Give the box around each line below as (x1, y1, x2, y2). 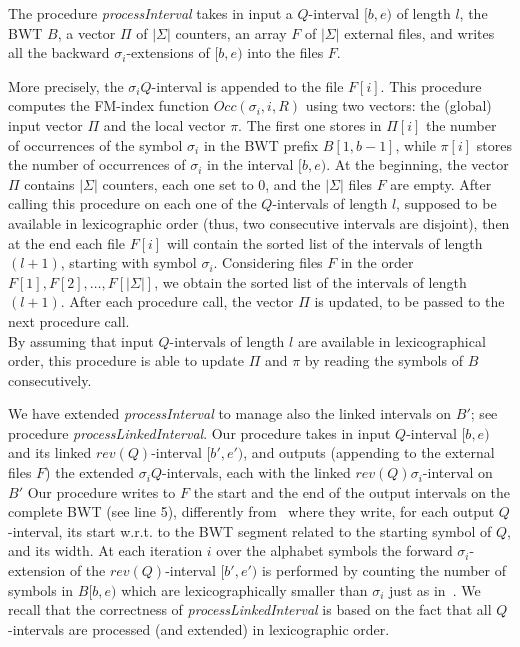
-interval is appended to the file (151, 75, 344, 96)
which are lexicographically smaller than (121, 579, 368, 600)
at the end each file (8, 232, 126, 253)
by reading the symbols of (304, 350, 463, 371)
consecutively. (8, 369, 92, 390)
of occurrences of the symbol (8, 134, 183, 155)
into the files (247, 42, 324, 63)
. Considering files (213, 252, 323, 273)
